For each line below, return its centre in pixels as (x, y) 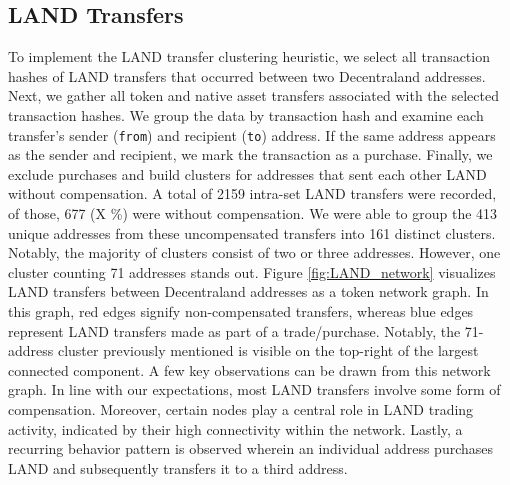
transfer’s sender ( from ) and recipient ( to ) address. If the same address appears (252, 134)
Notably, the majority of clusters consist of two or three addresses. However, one (254, 252)
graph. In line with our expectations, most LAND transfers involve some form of (254, 389)
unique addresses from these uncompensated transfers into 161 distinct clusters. (252, 232)
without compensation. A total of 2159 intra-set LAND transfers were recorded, (252, 193)
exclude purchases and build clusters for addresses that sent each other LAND (247, 173)
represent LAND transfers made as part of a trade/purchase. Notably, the (234, 330)
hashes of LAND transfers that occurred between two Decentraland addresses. (247, 75)
